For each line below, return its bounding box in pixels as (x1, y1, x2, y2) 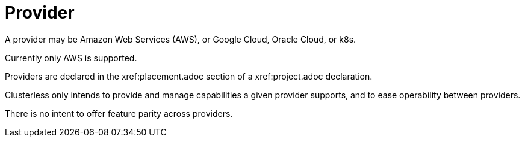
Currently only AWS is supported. (5, 52, 137, 63)
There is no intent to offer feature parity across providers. (5, 108, 233, 119)
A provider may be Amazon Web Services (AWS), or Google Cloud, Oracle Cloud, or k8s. (5, 34, 356, 44)
